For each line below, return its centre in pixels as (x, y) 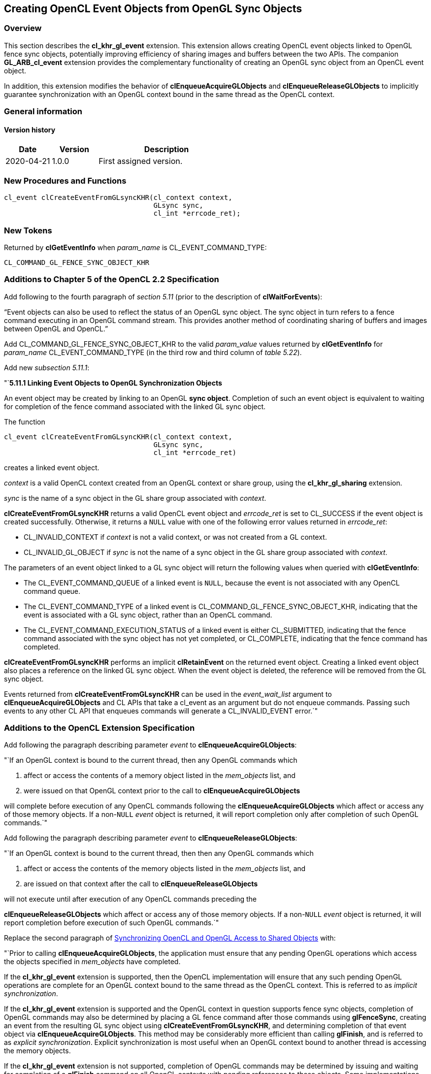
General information (43, 112)
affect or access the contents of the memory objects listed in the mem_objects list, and (165, 869)
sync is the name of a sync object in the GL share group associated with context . (135, 498)
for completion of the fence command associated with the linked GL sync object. (135, 406)
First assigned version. (141, 161)
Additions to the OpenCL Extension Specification (99, 728)
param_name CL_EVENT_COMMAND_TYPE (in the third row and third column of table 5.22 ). (153, 352)
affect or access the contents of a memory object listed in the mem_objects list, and (160, 776)
